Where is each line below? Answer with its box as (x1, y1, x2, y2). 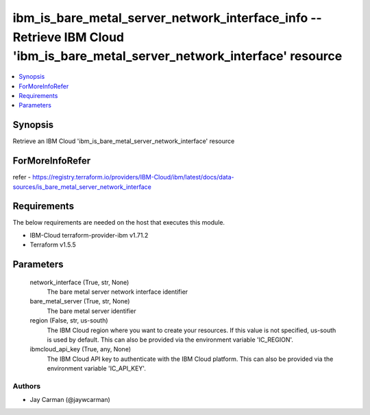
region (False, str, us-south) (29, 316, 109, 325)
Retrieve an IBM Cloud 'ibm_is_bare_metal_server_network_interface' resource (12, 137, 235, 145)
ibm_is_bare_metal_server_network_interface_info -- (12, 10, 322, 25)
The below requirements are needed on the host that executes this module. (12, 218, 225, 227)
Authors (12, 381, 41, 390)
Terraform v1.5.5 (29, 240, 77, 249)
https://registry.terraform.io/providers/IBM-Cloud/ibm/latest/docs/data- (32, 173, 234, 181)
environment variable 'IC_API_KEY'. (47, 364, 147, 373)
